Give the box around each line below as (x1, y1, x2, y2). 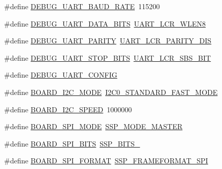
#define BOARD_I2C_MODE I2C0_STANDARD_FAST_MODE (4, 86, 218, 97)
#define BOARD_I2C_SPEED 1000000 (4, 104, 132, 114)
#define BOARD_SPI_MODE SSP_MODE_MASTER (4, 121, 183, 132)
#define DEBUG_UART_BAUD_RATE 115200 (4, 1, 160, 11)
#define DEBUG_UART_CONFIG (4, 69, 117, 80)
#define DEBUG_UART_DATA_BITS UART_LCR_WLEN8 (4, 18, 206, 29)
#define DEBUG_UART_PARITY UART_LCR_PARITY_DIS (4, 35, 212, 46)
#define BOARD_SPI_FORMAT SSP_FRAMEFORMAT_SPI (4, 155, 208, 166)
